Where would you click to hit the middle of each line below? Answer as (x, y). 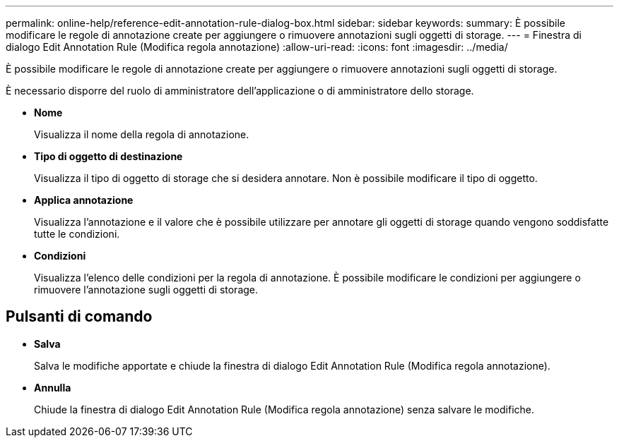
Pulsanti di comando (79, 317)
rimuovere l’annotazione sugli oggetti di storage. (146, 290)
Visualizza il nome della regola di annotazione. (142, 134)
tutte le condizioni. (77, 234)
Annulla (53, 387)
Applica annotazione (84, 200)
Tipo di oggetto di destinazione (108, 156)
